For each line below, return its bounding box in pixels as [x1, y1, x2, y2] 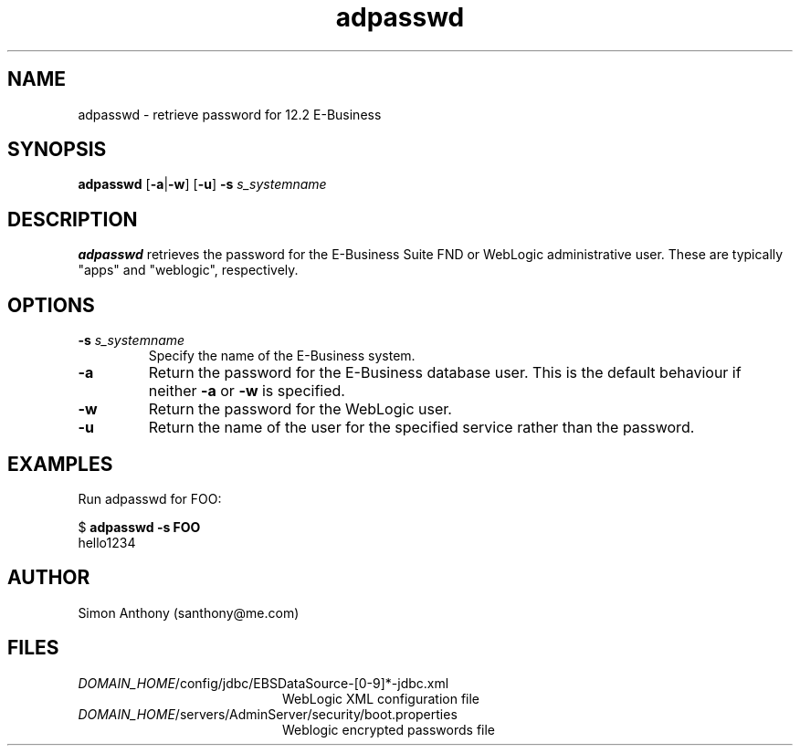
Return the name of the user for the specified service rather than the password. [148, 418, 695, 437]
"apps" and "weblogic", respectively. [78, 262, 299, 278]
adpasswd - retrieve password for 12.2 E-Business [78, 106, 382, 122]
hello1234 [78, 534, 136, 550]
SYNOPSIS [7, 138, 107, 162]
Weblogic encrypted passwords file [282, 721, 496, 737]
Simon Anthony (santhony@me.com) [78, 604, 300, 621]
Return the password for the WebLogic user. [148, 400, 452, 419]
